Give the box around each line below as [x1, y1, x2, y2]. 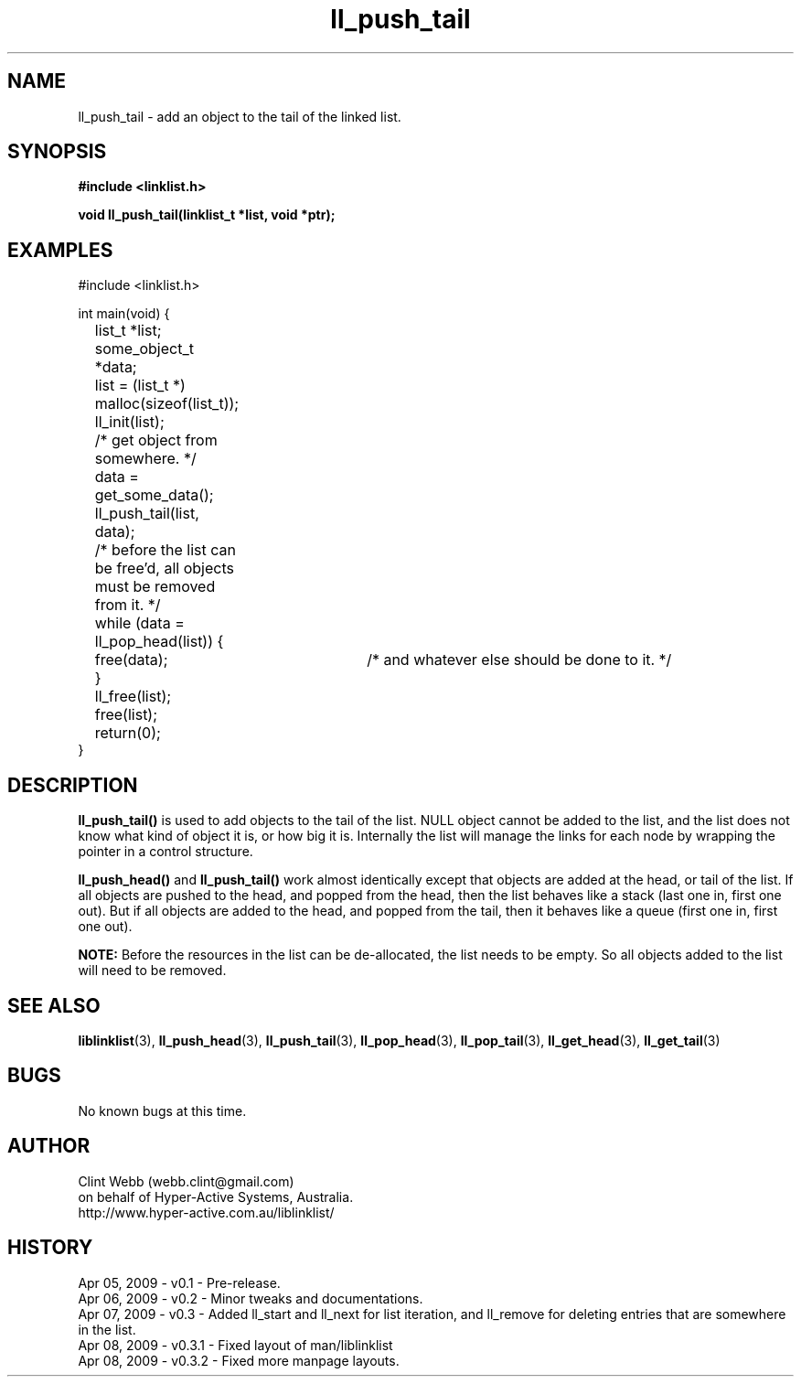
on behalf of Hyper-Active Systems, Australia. [78, 1188, 354, 1205]
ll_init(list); [94, 413, 165, 432]
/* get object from [94, 431, 218, 450]
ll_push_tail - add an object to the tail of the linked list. [78, 108, 401, 124]
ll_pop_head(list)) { [94, 632, 224, 651]
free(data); [94, 650, 168, 670]
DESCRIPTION [7, 773, 138, 797]
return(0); [94, 724, 161, 743]
